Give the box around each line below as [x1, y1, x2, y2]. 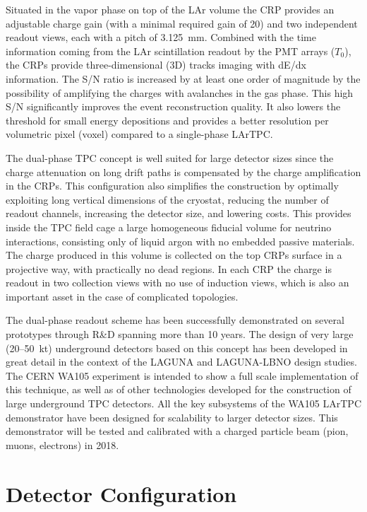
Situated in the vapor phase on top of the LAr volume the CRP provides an [6, 2, 335, 16]
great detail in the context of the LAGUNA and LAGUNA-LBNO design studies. [6, 354, 357, 369]
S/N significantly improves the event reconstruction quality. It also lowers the [6, 99, 341, 114]
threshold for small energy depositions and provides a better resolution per [6, 112, 329, 127]
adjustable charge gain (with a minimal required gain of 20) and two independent [6, 16, 358, 30]
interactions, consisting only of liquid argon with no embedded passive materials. [6, 233, 355, 248]
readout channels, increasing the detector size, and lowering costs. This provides [6, 206, 351, 221]
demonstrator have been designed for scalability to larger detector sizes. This [6, 409, 338, 424]
